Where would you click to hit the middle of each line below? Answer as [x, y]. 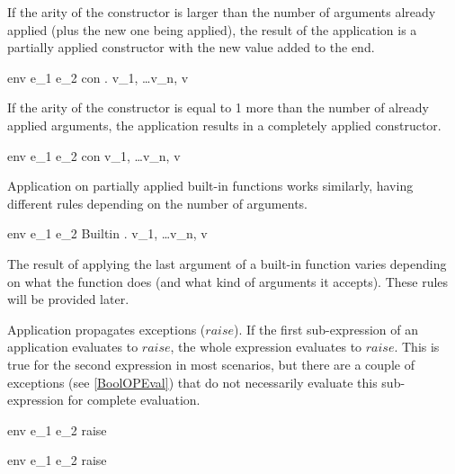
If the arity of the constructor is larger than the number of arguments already [222, 12]
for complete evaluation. [134, 400]
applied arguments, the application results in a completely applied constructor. [224, 125]
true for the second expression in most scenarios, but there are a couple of [211, 364]
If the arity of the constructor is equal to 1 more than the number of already [218, 107]
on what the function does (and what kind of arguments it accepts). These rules [228, 281]
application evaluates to [73, 347]
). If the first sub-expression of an [326, 329]
